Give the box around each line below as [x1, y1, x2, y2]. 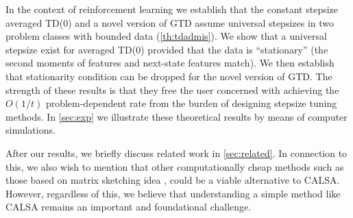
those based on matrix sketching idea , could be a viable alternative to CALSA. [5, 173, 340, 187]
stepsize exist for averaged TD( [5, 42, 136, 56]
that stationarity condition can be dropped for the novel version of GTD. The [5, 69, 332, 83]
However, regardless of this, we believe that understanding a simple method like [5, 186, 341, 200]
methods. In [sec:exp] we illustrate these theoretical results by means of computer [5, 109, 348, 123]
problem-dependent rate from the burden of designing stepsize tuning [45, 96, 337, 110]
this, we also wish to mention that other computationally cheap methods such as [5, 159, 344, 173]
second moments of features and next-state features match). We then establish [5, 56, 334, 70]
